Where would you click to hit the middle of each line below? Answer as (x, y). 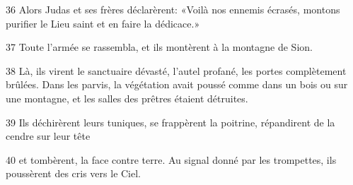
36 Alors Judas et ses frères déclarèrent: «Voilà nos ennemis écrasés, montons (173, 9)
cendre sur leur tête (48, 136)
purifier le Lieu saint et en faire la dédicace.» (103, 23)
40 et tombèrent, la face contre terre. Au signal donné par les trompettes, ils (171, 159)
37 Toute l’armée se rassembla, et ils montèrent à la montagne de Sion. (159, 47)
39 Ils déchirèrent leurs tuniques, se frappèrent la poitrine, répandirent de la (170, 122)
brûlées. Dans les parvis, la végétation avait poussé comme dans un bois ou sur (177, 84)
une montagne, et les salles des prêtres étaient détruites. (127, 98)
